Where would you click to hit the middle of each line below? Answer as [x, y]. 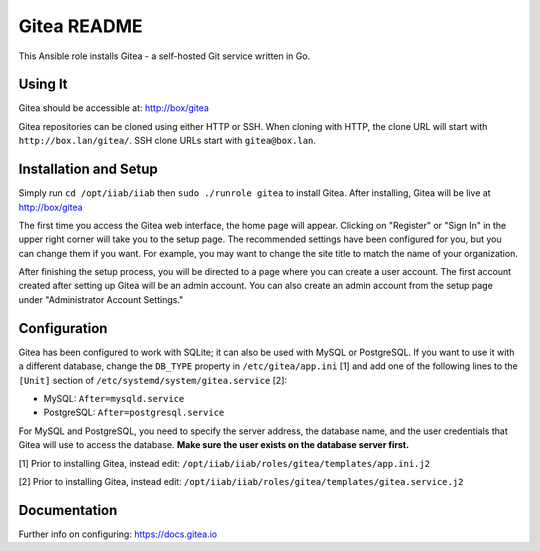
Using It [43, 84]
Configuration [63, 328]
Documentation [68, 510]
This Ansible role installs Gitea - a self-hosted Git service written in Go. [164, 56]
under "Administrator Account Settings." [101, 299]
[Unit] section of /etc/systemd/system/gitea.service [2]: [153, 380]
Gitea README [81, 26]
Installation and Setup [88, 169]
